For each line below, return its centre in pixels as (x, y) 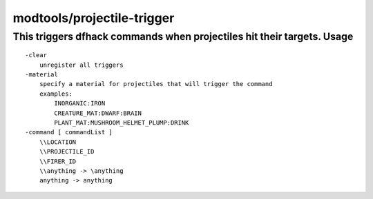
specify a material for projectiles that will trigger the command (156, 84)
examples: (56, 94)
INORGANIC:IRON (80, 104)
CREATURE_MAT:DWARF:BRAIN (98, 113)
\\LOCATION (58, 142)
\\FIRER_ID (58, 161)
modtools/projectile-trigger (94, 18)
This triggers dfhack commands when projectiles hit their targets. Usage (183, 36)
